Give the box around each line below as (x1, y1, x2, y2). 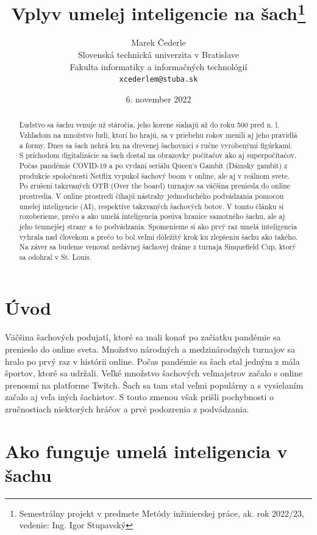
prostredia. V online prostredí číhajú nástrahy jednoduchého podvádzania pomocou (19, 190, 284, 201)
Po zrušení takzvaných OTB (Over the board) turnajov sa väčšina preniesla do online (19, 181, 291, 191)
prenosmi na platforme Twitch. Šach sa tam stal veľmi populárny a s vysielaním (5, 378, 304, 391)
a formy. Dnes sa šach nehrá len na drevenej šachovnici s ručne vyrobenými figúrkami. (19, 140, 293, 150)
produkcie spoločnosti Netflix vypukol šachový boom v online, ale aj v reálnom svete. (19, 170, 290, 181)
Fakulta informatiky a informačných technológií (69, 60, 248, 73)
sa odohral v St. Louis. (19, 251, 91, 262)
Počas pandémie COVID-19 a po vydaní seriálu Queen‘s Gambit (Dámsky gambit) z (19, 160, 288, 170)
